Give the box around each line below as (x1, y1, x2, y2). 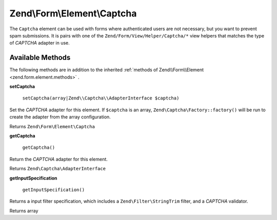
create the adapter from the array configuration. (9, 114, 111, 120)
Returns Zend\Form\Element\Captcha (9, 123, 95, 129)
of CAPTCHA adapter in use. (9, 40, 70, 46)
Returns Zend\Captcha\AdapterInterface (9, 166, 106, 172)
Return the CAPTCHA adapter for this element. (9, 156, 108, 162)
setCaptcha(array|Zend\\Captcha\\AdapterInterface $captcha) (22, 95, 180, 101)
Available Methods (9, 53, 71, 62)
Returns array (9, 208, 38, 214)
